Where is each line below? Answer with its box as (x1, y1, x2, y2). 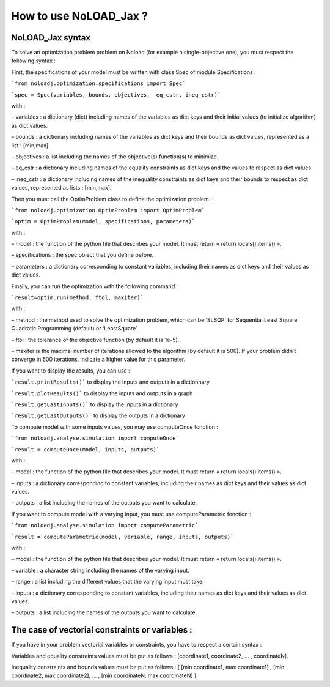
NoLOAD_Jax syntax (11, 32, 91, 43)
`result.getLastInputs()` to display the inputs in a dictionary (11, 401, 178, 408)
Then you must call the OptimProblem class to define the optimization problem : (11, 195, 212, 202)
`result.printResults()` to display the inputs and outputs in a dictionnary (11, 378, 210, 385)
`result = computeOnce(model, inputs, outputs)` (11, 446, 160, 453)
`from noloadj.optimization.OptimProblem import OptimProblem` (11, 207, 205, 214)
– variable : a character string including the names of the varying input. (11, 566, 189, 574)
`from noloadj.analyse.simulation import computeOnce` (11, 435, 180, 442)
